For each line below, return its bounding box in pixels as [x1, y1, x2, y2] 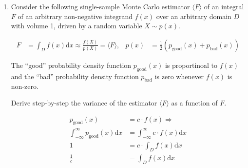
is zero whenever [154, 71, 204, 81]
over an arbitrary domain [156, 11, 231, 21]
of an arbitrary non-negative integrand [18, 11, 133, 21]
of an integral [204, 1, 244, 11]
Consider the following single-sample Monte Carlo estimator [11, 1, 190, 11]
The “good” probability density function [11, 60, 132, 70]
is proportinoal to [165, 60, 218, 70]
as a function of [171, 98, 218, 107]
